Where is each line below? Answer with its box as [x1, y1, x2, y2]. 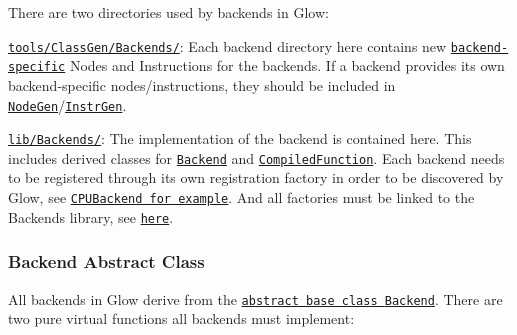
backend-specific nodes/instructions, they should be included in [8, 74, 396, 95]
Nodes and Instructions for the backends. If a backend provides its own [69, 55, 505, 76]
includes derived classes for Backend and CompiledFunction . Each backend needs [8, 147, 505, 168]
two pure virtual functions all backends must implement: [8, 308, 355, 329]
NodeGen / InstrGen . [8, 94, 127, 115]
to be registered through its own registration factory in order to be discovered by [8, 167, 504, 188]
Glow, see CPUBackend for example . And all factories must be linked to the [8, 187, 475, 208]
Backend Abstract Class [8, 249, 205, 274]
